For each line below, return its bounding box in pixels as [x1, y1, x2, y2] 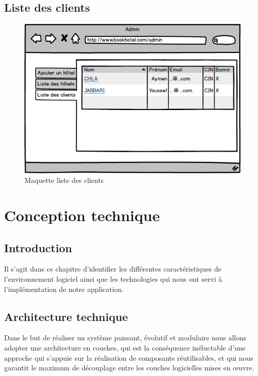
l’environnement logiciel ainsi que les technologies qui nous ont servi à [4, 273, 222, 284]
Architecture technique [4, 308, 128, 324]
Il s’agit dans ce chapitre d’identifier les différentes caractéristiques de [4, 263, 222, 274]
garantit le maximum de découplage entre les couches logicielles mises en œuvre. [4, 362, 254, 373]
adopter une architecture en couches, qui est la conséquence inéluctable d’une [4, 342, 246, 353]
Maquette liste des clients [24, 175, 104, 185]
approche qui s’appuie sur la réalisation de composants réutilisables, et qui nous [4, 352, 253, 363]
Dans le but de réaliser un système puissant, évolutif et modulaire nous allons [4, 332, 246, 343]
